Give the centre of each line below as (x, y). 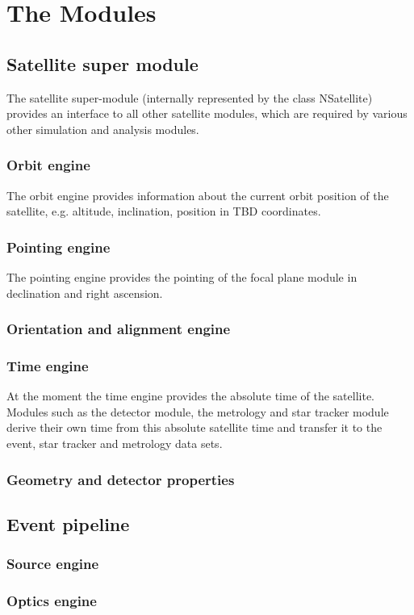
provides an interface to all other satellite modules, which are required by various (207, 113)
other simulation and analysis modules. (103, 129)
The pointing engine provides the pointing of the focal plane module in (182, 276)
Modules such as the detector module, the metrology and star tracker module (198, 411)
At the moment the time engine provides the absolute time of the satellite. (190, 396)
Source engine (53, 564)
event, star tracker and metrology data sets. (115, 443)
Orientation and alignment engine (119, 329)
